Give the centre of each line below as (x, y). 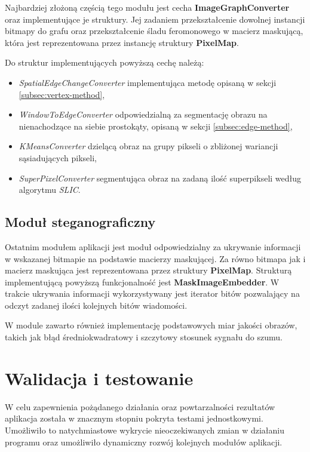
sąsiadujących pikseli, (58, 157)
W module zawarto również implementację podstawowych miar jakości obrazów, (151, 325)
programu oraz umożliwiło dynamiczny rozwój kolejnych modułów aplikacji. (144, 442)
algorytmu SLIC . (50, 190)
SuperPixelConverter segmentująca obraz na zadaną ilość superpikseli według (160, 178)
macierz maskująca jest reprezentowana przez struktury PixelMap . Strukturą (148, 270)
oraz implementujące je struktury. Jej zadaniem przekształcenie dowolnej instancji (155, 19)
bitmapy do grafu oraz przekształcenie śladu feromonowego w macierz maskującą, (154, 31)
